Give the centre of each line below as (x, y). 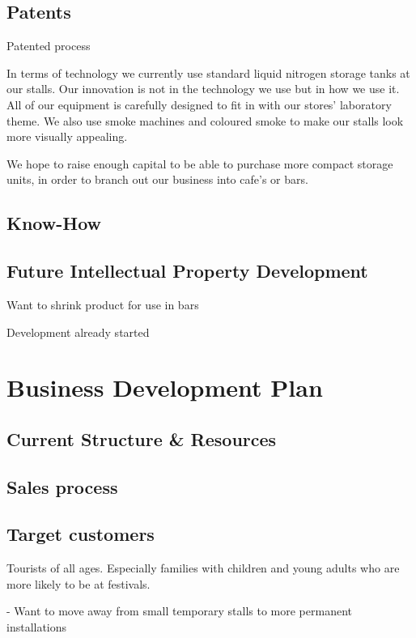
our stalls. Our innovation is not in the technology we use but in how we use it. (203, 89)
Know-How (54, 223)
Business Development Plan (165, 387)
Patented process (49, 46)
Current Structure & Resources (142, 438)
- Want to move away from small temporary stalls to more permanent (179, 611)
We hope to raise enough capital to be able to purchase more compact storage (200, 163)
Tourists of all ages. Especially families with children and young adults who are (203, 568)
